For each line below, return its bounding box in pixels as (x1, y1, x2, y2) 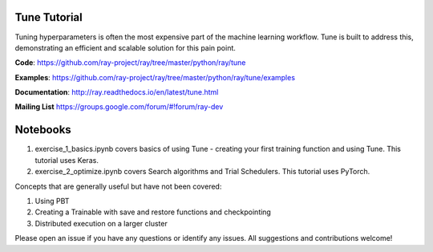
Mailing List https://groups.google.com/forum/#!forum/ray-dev (14, 102, 224, 112)
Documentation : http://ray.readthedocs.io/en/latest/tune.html (14, 87, 219, 97)
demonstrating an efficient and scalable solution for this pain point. (14, 43, 237, 52)
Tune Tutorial (14, 10, 83, 24)
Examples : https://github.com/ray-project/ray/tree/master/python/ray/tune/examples (14, 72, 296, 82)
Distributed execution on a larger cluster (34, 218, 168, 228)
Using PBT (34, 196, 70, 205)
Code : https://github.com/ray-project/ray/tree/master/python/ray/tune (14, 58, 246, 67)
